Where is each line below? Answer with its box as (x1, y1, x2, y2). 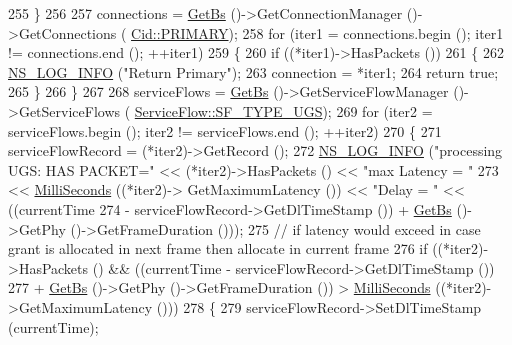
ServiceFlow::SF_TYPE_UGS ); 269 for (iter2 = (134, 100, 433, 121)
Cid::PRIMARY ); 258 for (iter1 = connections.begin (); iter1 (131, 22, 504, 43)
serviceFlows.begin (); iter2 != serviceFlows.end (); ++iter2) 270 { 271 (8, 120, 442, 141)
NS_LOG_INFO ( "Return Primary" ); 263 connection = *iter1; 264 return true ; (8, 61, 499, 82)
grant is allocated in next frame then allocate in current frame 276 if (8, 238, 428, 259)
